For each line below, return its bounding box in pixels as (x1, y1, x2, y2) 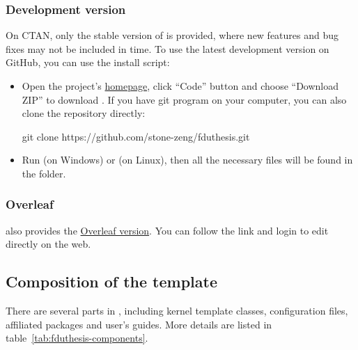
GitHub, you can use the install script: (6, 55, 170, 70)
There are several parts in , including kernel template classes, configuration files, (6, 303, 348, 318)
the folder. (22, 166, 66, 180)
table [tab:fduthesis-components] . (6, 331, 148, 345)
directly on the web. (6, 237, 91, 251)
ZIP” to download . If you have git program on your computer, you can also (22, 92, 347, 106)
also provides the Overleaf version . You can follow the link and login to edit (6, 223, 329, 237)
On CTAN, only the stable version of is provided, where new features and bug (6, 28, 339, 42)
